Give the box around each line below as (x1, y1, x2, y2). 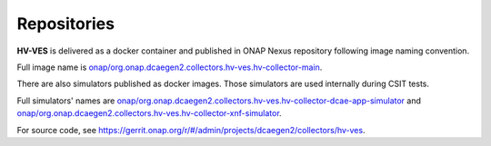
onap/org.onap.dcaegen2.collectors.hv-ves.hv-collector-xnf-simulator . (16, 108, 282, 119)
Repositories (16, 14, 115, 34)
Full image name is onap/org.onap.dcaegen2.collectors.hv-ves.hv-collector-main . (16, 62, 323, 73)
